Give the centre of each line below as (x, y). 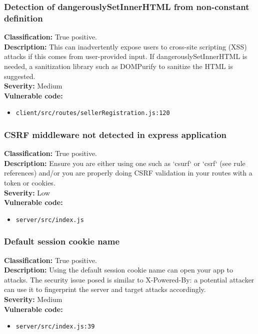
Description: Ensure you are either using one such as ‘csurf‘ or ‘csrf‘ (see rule (125, 163)
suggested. (20, 76)
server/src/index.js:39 (55, 327)
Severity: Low (27, 192)
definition (23, 18)
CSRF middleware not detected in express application (115, 134)
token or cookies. (30, 182)
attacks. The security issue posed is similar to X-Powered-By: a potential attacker (129, 279)
